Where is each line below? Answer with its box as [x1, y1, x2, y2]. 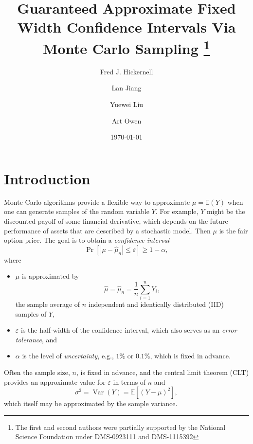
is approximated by [21, 271, 79, 281]
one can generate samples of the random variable [4, 206, 149, 216]
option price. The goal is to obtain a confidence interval [4, 235, 170, 245]
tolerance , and [15, 334, 57, 344]
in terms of [113, 376, 146, 387]
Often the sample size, [4, 367, 70, 377]
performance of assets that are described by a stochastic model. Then [4, 225, 211, 235]
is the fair [219, 225, 248, 235]
